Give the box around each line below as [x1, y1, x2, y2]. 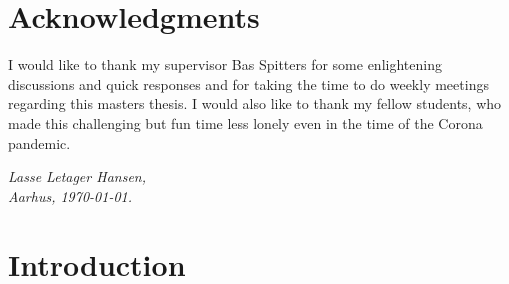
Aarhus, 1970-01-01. [8, 185, 133, 206]
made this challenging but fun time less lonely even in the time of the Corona [8, 112, 483, 133]
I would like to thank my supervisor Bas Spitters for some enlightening [8, 54, 442, 75]
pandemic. [8, 132, 71, 153]
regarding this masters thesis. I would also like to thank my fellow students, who [8, 93, 502, 114]
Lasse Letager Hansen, [8, 166, 146, 187]
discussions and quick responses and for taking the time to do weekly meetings [8, 73, 489, 94]
